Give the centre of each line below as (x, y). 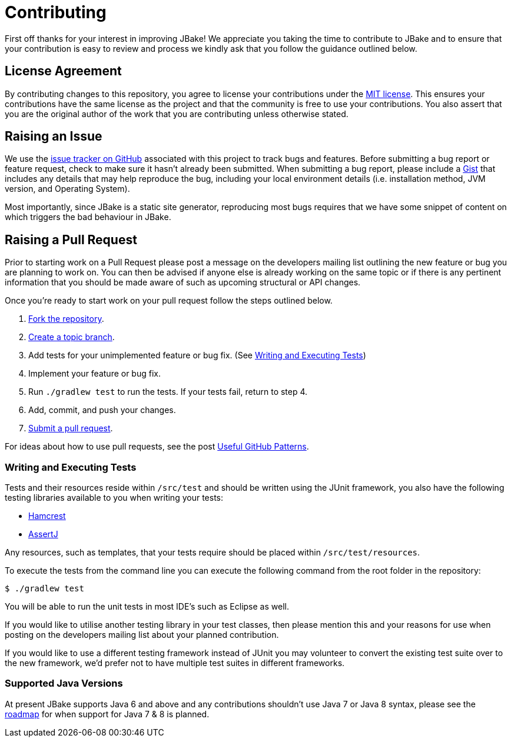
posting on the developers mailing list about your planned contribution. (142, 635)
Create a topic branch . (72, 337)
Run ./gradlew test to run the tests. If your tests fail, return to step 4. (168, 392)
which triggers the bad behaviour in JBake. (88, 217)
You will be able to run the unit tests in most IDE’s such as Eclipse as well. (147, 607)
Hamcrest (47, 516)
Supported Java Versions (64, 683)
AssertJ (43, 534)
